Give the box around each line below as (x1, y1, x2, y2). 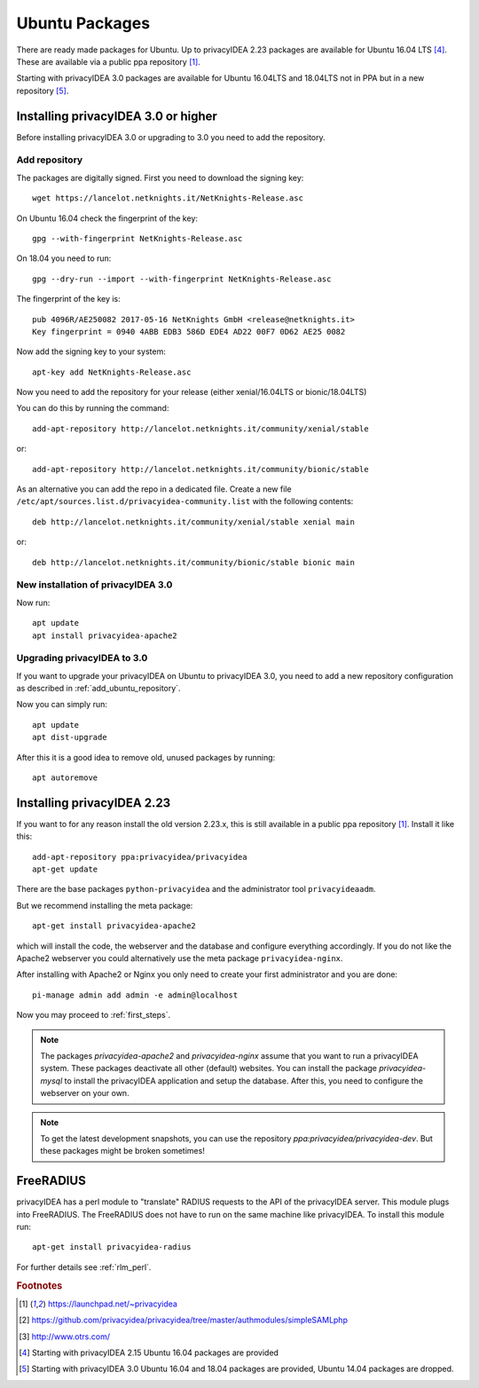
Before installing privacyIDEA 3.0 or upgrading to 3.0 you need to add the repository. (16, 131, 326, 142)
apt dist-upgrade (32, 732, 107, 743)
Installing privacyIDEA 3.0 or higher (16, 108, 217, 123)
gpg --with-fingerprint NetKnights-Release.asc (32, 233, 243, 243)
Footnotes (16, 1279, 63, 1291)
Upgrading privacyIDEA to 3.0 (16, 652, 148, 665)
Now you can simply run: (16, 699, 108, 710)
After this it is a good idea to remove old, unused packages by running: (16, 752, 276, 762)
